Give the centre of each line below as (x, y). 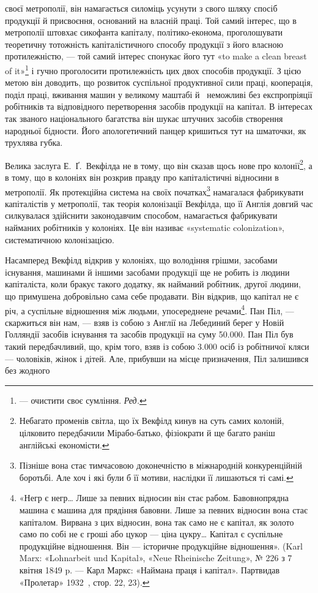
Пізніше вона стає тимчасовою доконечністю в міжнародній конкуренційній (161, 465)
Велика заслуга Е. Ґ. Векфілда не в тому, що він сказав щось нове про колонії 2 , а (159, 164)
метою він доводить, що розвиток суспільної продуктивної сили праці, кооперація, (159, 82)
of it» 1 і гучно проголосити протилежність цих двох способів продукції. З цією (153, 69)
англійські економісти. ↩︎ (64, 444)
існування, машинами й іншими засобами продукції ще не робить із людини (147, 272)
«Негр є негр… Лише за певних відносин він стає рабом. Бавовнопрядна (154, 498)
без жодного (28, 370)
